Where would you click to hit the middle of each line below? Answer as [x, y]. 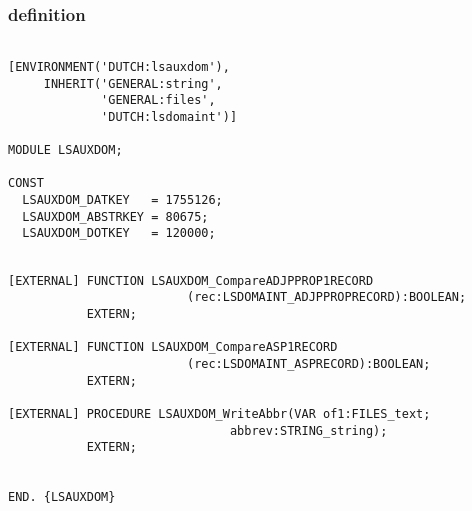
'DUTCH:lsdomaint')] [169, 116]
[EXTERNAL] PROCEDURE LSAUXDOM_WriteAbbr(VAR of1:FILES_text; [219, 414]
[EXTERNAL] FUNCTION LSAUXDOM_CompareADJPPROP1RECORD [191, 280]
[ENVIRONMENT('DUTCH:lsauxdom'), [119, 66]
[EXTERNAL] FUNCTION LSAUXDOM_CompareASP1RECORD [173, 347]
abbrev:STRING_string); [308, 430]
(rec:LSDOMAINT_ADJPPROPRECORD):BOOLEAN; [326, 297]
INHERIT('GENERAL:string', [133, 83]
